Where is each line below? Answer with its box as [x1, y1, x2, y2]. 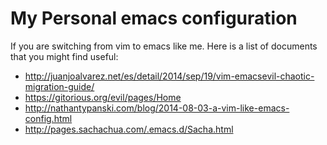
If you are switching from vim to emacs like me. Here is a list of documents [10, 40, 318, 52]
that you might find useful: [10, 50, 119, 62]
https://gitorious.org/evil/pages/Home [24, 91, 182, 103]
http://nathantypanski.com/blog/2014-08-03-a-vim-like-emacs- [24, 102, 290, 114]
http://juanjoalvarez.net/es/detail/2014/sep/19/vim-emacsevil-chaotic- [24, 70, 315, 82]
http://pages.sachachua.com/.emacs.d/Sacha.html [24, 123, 234, 135]
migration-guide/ [24, 80, 95, 92]
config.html [24, 112, 73, 124]
